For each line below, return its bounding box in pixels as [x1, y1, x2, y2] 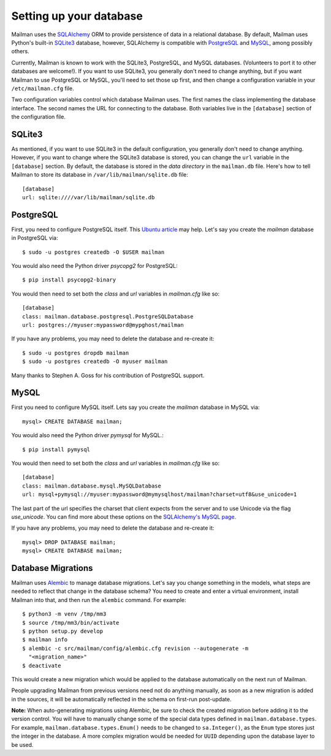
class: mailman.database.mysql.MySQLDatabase [22, 482, 162, 489]
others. [11, 48, 30, 55]
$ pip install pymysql [22, 446, 91, 453]
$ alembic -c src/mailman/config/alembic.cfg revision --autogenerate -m [22, 644, 249, 652]
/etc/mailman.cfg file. [11, 85, 74, 92]
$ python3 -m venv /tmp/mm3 [22, 611, 107, 617]
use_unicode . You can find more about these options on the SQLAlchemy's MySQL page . [11, 513, 237, 521]
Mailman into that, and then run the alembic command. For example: [11, 596, 186, 603]
